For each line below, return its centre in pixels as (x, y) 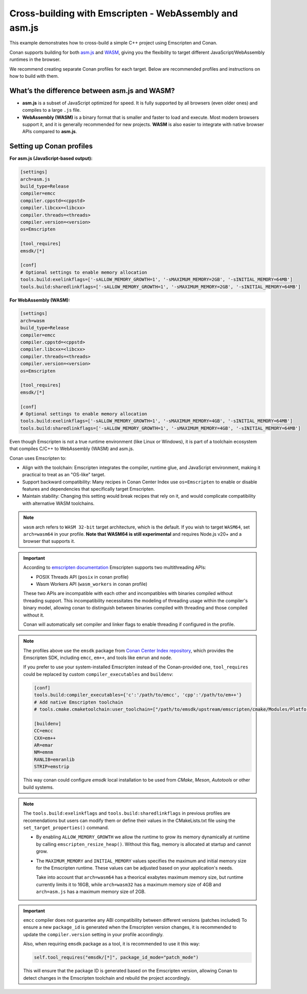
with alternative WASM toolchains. (58, 503)
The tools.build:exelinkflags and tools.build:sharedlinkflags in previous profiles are (127, 813)
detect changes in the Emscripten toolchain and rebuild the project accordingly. (107, 978)
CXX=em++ (45, 738)
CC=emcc (43, 731)
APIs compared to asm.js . (50, 132)
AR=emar (43, 745)
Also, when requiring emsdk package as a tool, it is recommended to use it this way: (112, 944)
